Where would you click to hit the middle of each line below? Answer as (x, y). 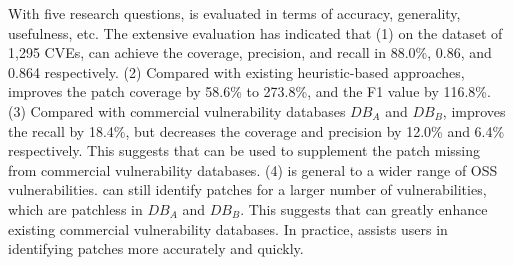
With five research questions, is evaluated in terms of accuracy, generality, (234, 13)
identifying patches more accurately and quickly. (156, 248)
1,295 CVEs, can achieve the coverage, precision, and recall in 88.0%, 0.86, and (250, 52)
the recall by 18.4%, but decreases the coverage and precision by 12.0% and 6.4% (256, 130)
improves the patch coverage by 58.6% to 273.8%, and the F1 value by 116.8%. (249, 91)
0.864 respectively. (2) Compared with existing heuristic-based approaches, (236, 71)
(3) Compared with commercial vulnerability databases (177, 110)
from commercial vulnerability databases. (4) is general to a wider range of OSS (253, 169)
